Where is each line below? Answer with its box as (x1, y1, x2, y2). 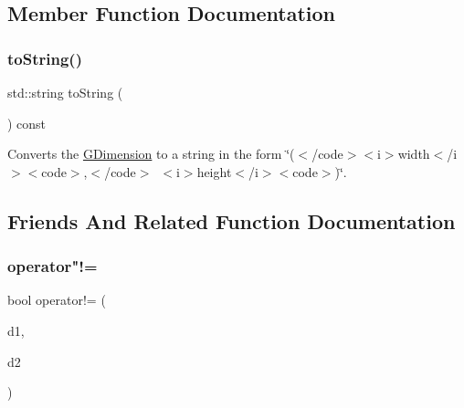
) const (7, 113, 47, 132)
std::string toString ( (7, 83, 123, 101)
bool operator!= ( (7, 290, 106, 309)
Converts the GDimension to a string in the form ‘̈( (7, 144, 295, 163)
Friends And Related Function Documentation (7, 206, 456, 235)
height (196, 162, 232, 181)
